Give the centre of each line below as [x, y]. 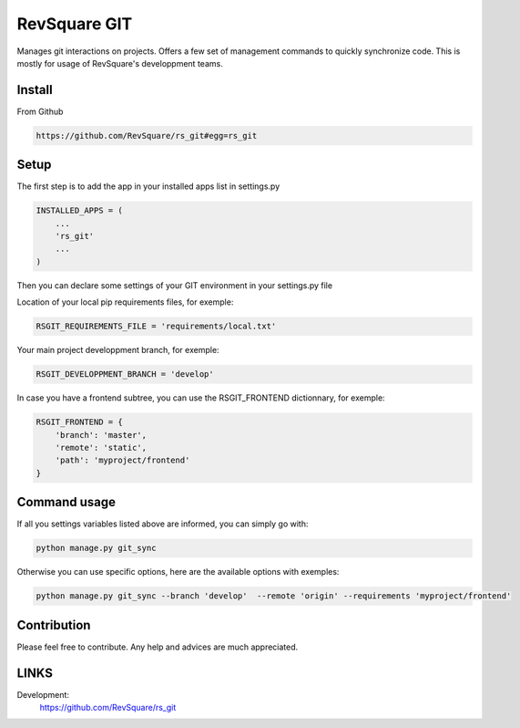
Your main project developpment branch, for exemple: [118, 350]
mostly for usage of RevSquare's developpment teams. [120, 63]
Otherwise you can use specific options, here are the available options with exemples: [178, 572]
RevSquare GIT [75, 24]
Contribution [54, 625]
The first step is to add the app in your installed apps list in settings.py [148, 186]
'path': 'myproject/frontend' [122, 460]
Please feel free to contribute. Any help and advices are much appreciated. [158, 647]
